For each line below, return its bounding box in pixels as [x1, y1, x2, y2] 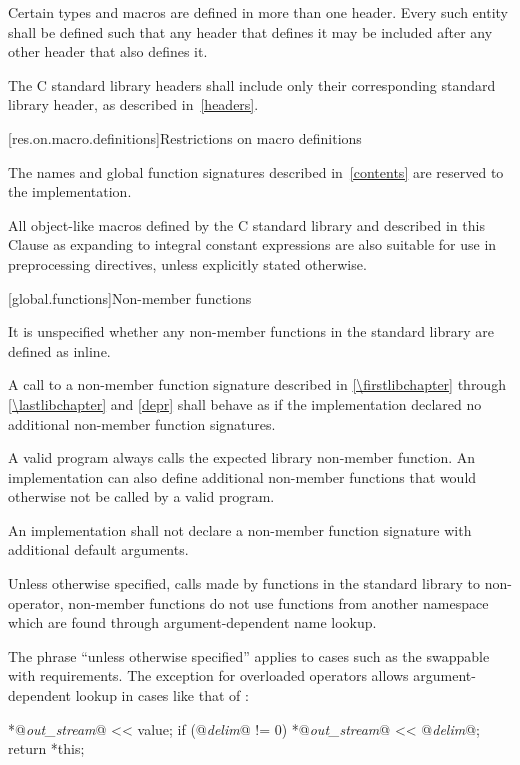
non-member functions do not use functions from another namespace [68, 592, 489, 613]
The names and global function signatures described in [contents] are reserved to [8, 161, 504, 182]
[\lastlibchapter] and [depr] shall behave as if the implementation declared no [8, 393, 482, 414]
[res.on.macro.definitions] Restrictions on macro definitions [8, 127, 362, 148]
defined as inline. [8, 340, 111, 361]
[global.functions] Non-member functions [8, 287, 252, 308]
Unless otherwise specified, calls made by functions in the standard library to [8, 573, 481, 594]
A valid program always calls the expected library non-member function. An [8, 447, 476, 468]
